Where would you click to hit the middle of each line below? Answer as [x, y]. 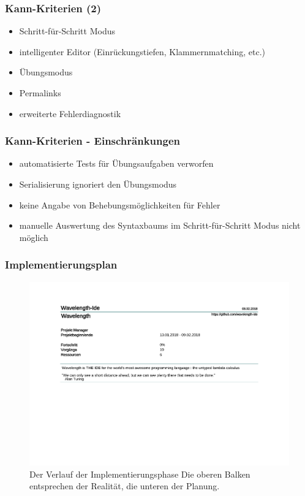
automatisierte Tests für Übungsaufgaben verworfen [116, 163]
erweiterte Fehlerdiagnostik [70, 113]
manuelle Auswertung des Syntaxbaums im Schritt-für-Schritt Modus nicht [160, 225]
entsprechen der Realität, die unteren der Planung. [125, 486]
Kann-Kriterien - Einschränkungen [92, 141]
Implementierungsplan [61, 265]
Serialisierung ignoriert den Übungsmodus [98, 184]
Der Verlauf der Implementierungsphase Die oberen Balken [140, 474]
